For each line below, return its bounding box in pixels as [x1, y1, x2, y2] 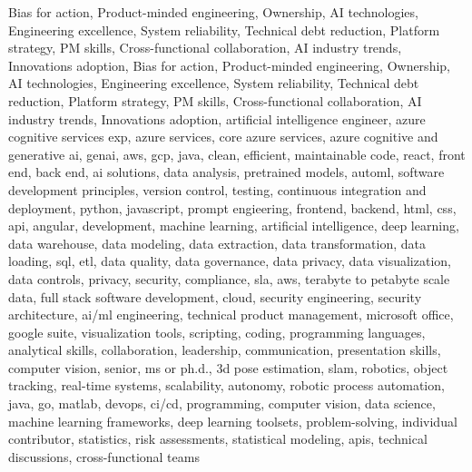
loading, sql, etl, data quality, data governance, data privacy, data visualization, [8, 251, 451, 270]
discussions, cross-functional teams [8, 447, 200, 466]
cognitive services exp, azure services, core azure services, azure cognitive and [8, 127, 438, 146]
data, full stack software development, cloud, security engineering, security [8, 287, 422, 306]
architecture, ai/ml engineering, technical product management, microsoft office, [8, 305, 454, 324]
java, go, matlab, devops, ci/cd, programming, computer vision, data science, [8, 394, 436, 413]
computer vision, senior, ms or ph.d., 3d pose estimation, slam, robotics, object [8, 358, 448, 377]
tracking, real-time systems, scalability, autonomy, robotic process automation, [8, 376, 445, 395]
